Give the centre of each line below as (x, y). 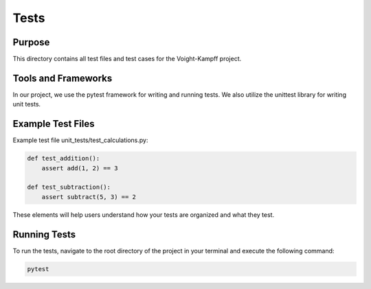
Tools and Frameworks (63, 78)
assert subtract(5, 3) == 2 (89, 197)
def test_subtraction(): (69, 187)
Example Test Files (54, 124)
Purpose (31, 42)
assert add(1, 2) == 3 (80, 168)
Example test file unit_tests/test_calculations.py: (80, 140)
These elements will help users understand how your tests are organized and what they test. (144, 215)
